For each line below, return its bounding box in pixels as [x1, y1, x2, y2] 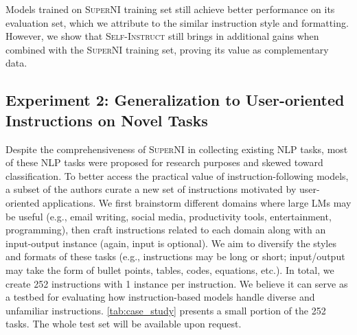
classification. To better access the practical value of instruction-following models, [5, 168, 349, 183]
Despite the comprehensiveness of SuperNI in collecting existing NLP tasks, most [5, 141, 348, 156]
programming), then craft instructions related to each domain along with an [5, 222, 326, 237]
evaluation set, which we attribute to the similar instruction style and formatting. [5, 15, 349, 30]
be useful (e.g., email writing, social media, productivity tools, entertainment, [5, 209, 332, 223]
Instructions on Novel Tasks [5, 109, 208, 130]
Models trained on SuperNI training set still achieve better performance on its [5, 2, 335, 16]
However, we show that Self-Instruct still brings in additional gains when [5, 29, 319, 43]
